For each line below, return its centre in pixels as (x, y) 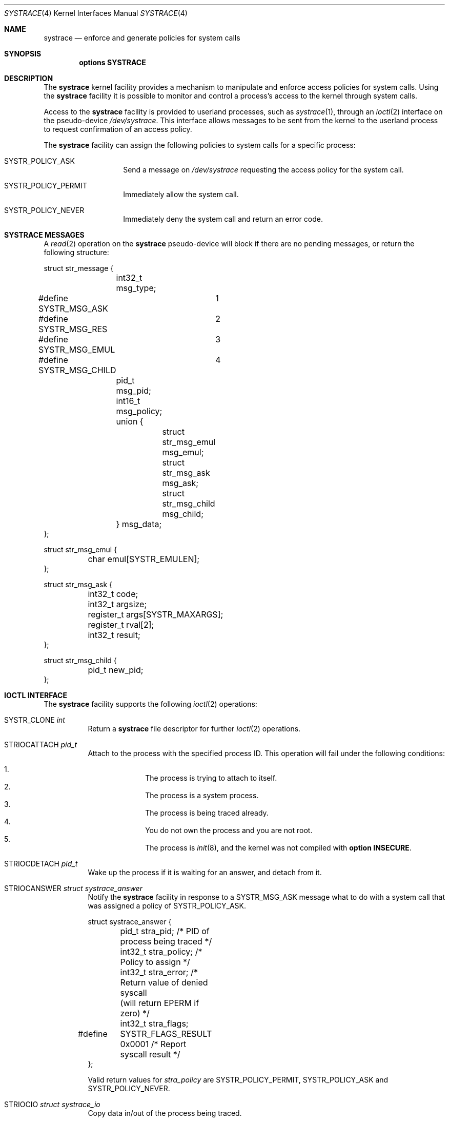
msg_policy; (139, 411)
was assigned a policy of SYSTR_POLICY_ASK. (167, 906)
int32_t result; (114, 635)
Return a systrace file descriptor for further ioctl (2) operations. (194, 729)
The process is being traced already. (207, 813)
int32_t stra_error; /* (159, 972)
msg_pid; (134, 391)
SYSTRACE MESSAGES (44, 235)
